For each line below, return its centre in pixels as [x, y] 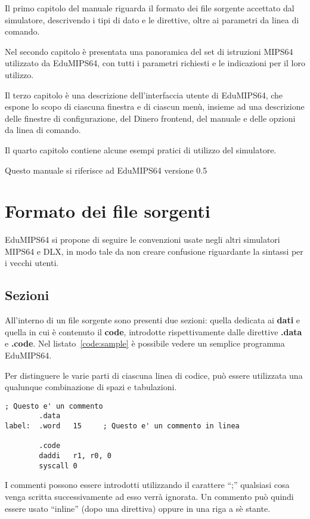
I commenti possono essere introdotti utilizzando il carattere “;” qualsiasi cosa [147, 485]
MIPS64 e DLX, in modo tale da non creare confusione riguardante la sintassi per [154, 251]
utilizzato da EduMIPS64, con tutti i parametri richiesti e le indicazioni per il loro [155, 63]
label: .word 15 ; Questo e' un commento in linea [122, 426]
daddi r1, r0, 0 [75, 456]
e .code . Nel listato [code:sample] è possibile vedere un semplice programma [145, 343]
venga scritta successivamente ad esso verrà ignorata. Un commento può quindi [149, 496]
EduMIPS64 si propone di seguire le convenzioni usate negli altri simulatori [142, 240]
